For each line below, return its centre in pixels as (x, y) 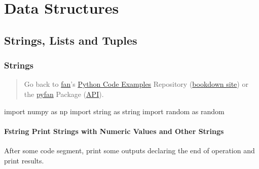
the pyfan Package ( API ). (64, 94)
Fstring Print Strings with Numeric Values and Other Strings (114, 131)
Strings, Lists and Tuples (71, 40)
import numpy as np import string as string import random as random (114, 111)
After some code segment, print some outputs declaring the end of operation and (129, 150)
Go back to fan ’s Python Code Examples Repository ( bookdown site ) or (136, 84)
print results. (24, 160)
